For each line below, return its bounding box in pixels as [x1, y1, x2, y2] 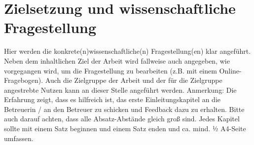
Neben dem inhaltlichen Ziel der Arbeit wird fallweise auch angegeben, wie [4, 55, 230, 66]
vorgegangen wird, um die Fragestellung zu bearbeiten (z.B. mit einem [4, 65, 217, 75]
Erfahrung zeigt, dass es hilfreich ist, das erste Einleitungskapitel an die [4, 94, 220, 105]
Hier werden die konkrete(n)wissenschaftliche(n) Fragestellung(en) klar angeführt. [4, 46, 251, 56]
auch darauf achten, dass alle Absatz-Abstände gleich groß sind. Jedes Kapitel [4, 113, 240, 124]
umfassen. [4, 133, 34, 143]
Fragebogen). [4, 75, 43, 85]
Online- [219, 65, 242, 75]
